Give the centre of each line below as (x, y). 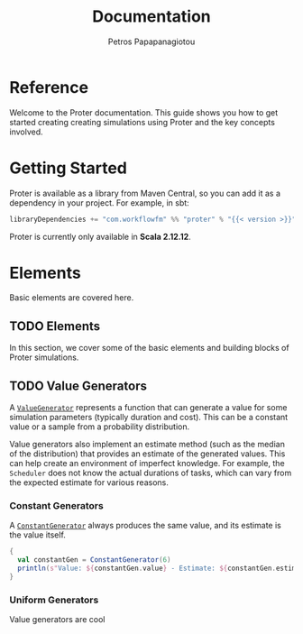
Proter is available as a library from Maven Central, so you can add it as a (145, 193)
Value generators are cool (57, 620)
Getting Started (69, 168)
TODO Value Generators (78, 386)
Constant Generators (56, 505)
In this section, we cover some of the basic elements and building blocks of (150, 348)
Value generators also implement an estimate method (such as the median (147, 445)
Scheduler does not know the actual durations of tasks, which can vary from (151, 473)
